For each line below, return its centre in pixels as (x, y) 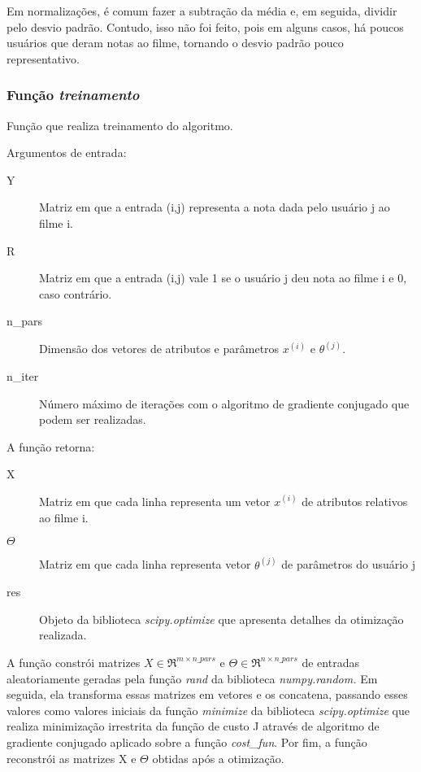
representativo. (43, 58)
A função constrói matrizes (74, 662)
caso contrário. (76, 293)
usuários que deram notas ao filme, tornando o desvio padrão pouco (175, 43)
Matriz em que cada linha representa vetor (145, 564)
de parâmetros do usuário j (349, 564)
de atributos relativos (355, 501)
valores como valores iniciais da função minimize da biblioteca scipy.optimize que (208, 710)
